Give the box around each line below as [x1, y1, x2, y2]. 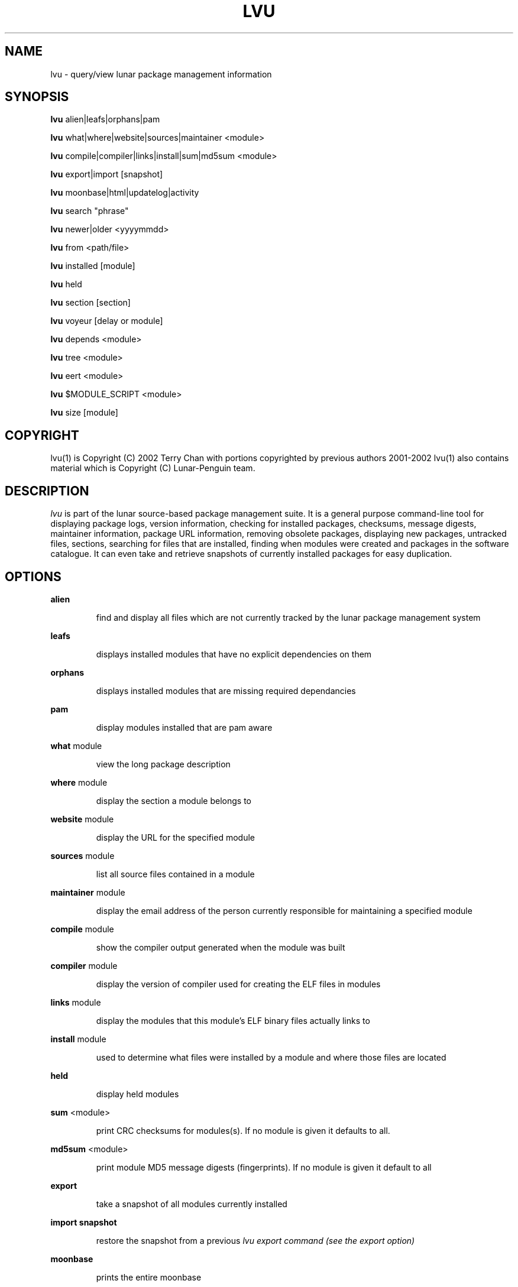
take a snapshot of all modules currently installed [96, 1198, 287, 1209]
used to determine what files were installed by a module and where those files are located [96, 1052, 446, 1062]
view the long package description [96, 758, 231, 769]
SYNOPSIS [5, 89, 69, 105]
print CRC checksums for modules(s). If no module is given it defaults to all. [96, 1125, 390, 1136]
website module [50, 813, 114, 824]
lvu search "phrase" [50, 206, 129, 216]
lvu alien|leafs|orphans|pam [50, 114, 160, 125]
